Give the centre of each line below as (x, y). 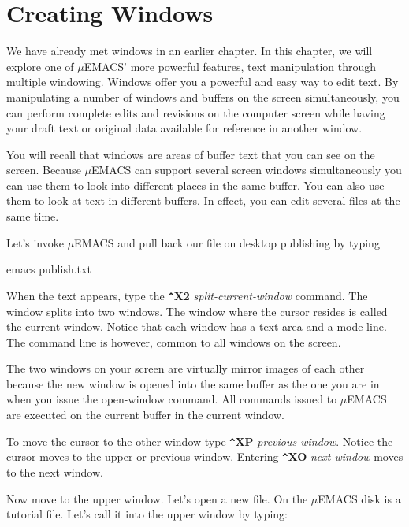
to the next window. (55, 471)
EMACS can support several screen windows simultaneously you (246, 170)
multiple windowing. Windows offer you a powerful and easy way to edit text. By (203, 82)
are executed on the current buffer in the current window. (145, 415)
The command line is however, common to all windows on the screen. (174, 341)
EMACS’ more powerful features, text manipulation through (230, 66)
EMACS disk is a (359, 498)
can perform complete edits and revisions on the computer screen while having (196, 112)
